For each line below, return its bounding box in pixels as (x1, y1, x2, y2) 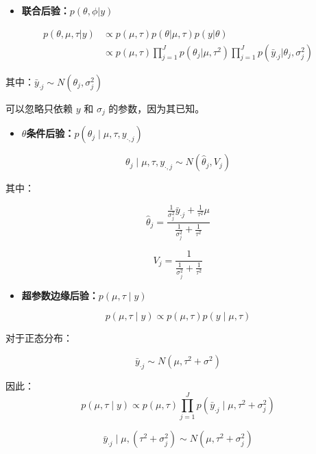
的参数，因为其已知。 (108, 101, 205, 115)
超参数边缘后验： (21, 288, 99, 302)
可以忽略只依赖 (5, 101, 73, 115)
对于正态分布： (5, 331, 73, 345)
